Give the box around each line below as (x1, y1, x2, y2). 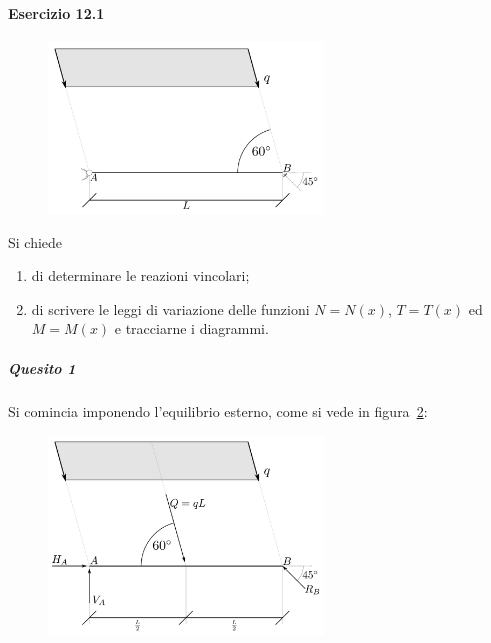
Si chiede (8, 231, 63, 252)
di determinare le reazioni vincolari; (31, 265, 250, 286)
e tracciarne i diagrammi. (114, 318, 269, 339)
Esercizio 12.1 (8, 2, 105, 23)
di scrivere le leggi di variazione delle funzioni (31, 298, 310, 319)
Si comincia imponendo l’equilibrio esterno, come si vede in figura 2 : (8, 400, 428, 421)
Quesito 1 (8, 357, 76, 378)
